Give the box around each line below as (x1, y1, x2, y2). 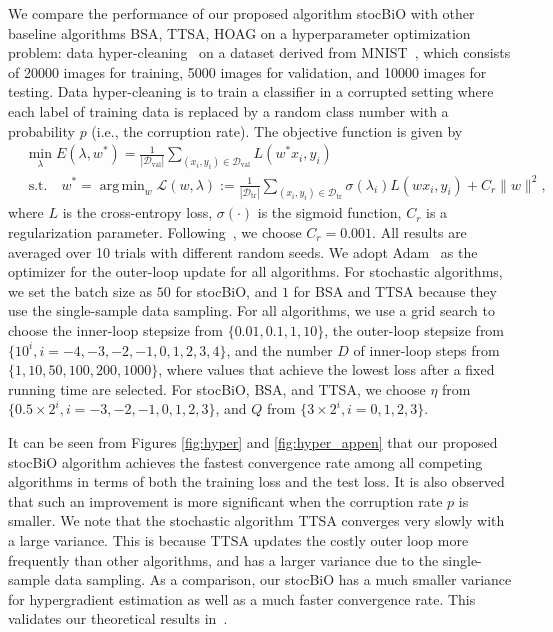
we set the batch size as (8, 280, 153, 301)
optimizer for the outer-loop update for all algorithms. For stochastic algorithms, (8, 261, 503, 282)
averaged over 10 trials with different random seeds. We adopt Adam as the (8, 241, 478, 262)
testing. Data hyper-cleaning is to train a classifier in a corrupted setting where (8, 81, 494, 102)
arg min (99, 178, 145, 193)
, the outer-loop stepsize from (324, 320, 505, 340)
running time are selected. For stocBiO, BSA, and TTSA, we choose (8, 378, 426, 399)
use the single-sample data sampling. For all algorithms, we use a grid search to (8, 300, 495, 321)
